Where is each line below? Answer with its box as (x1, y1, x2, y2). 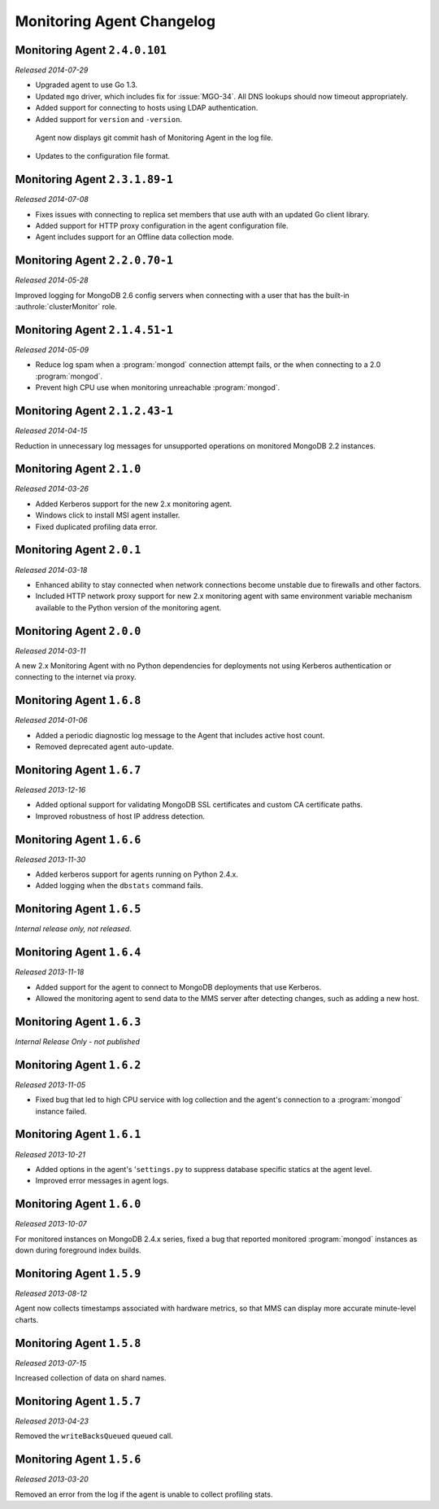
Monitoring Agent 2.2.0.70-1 (15, 253, 174, 268)
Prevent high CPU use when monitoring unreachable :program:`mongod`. (35, 383, 280, 392)
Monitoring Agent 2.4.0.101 (15, 43, 167, 57)
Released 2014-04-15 (15, 426, 88, 435)
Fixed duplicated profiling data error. (35, 522, 158, 531)
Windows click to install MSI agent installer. (35, 510, 180, 520)
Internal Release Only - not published (15, 1036, 140, 1046)
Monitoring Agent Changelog (15, 12, 215, 30)
